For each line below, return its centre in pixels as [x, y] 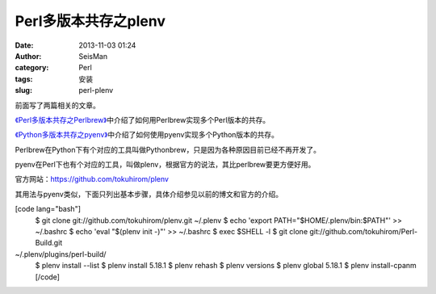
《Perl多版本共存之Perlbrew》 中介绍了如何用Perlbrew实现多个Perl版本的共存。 [143, 120]
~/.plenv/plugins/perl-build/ [61, 254]
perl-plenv [96, 90]
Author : [28, 56]
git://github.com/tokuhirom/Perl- [364, 232]
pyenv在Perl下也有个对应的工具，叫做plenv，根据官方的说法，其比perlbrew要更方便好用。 [165, 165]
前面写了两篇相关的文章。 [57, 105]
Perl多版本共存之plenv [90, 21]
